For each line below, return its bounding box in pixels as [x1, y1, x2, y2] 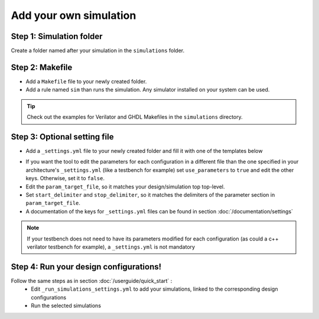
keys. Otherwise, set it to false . [25, 175, 105, 182]
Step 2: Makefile [11, 62, 73, 72]
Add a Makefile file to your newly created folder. [25, 77, 147, 85]
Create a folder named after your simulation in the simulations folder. [11, 47, 185, 54]
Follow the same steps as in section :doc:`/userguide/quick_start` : [11, 277, 172, 284]
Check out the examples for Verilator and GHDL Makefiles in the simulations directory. [27, 113, 243, 121]
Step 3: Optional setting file [11, 132, 114, 142]
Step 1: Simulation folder [11, 31, 103, 41]
